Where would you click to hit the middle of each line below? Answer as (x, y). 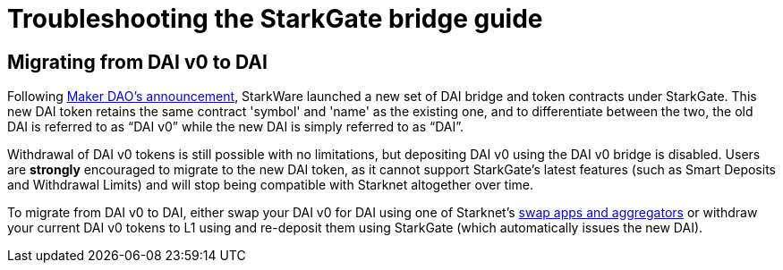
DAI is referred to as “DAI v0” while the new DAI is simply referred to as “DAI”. (235, 127)
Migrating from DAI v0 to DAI (137, 62)
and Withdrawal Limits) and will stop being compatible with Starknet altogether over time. (271, 185)
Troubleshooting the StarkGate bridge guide (275, 19)
